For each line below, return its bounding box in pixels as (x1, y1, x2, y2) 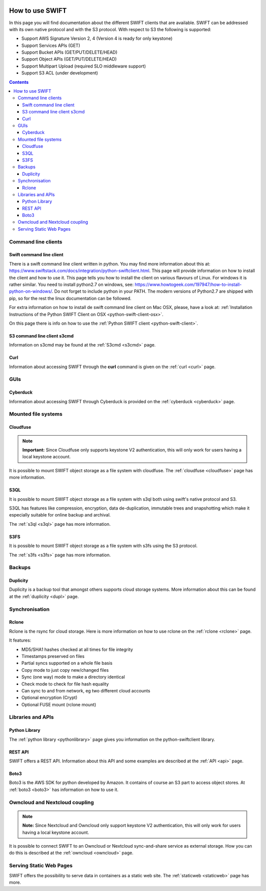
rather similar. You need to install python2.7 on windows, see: (9, 281, 134, 287)
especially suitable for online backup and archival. (9, 512, 111, 518)
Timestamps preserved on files (21, 653, 85, 659)
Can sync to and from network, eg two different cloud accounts (21, 687, 150, 693)
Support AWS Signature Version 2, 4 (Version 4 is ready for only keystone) (21, 35, 172, 41)
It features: (9, 637, 32, 643)
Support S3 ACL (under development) (21, 70, 99, 76)
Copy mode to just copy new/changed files (21, 667, 109, 673)
